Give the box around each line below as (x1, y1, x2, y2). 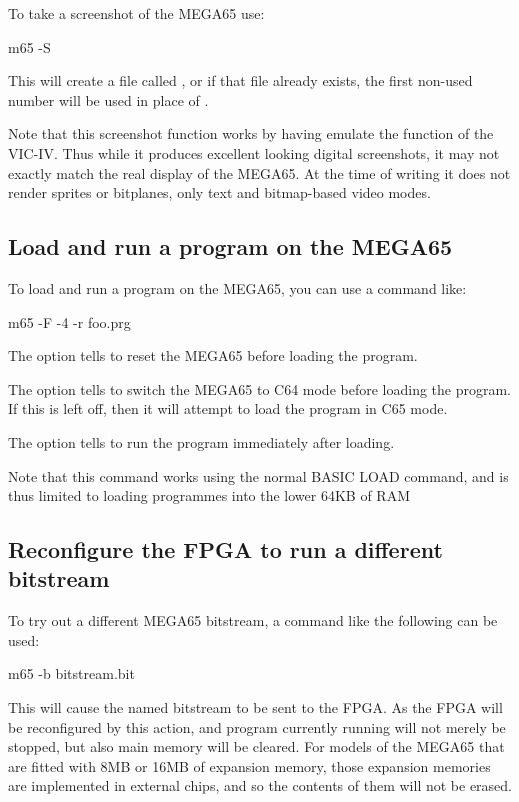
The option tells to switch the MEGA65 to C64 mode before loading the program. (8, 378, 512, 399)
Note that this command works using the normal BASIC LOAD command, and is (8, 465, 509, 486)
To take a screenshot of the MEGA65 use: (8, 3, 265, 23)
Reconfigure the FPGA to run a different (8, 534, 443, 565)
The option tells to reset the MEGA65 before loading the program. (8, 345, 418, 366)
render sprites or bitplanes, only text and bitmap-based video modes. (8, 182, 431, 203)
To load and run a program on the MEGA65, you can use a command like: (8, 277, 467, 298)
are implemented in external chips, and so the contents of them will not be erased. (8, 775, 512, 796)
